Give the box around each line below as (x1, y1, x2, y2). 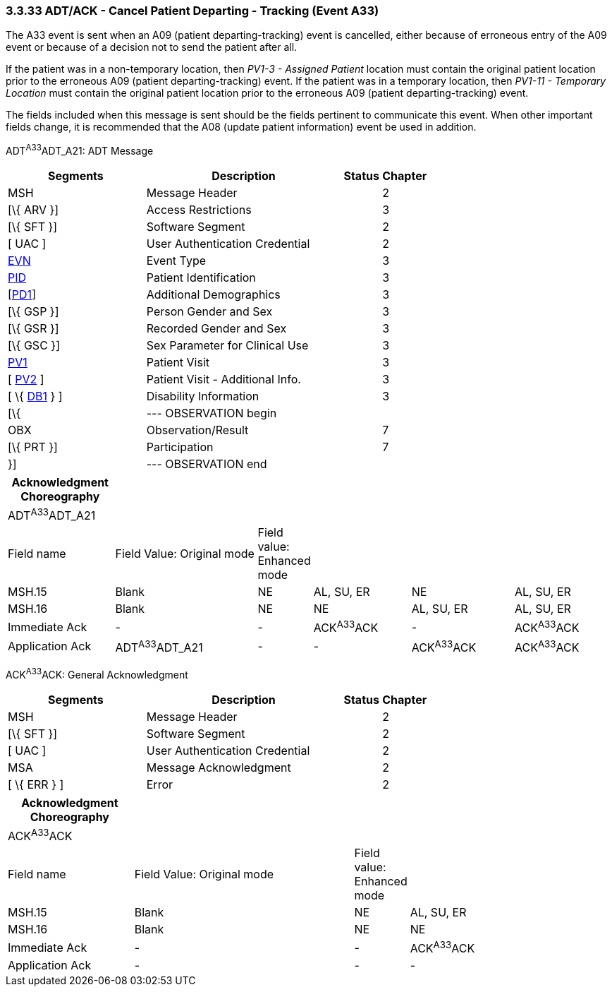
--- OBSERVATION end (146, 457, 267, 472)
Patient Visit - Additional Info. (146, 372, 301, 387)
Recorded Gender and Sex (146, 321, 287, 336)
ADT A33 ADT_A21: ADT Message (6, 143, 154, 157)
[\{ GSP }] (8, 304, 59, 319)
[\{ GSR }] (8, 321, 59, 336)
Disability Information (146, 389, 259, 404)
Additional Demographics (146, 287, 281, 302)
